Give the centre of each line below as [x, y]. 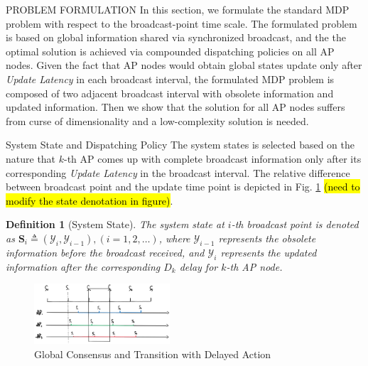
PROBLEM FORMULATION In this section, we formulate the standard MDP [178, 9]
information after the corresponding [83, 266]
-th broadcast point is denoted [295, 224]
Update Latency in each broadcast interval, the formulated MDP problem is [170, 79]
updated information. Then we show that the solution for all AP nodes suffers [175, 107]
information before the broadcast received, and [105, 252]
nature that [31, 158]
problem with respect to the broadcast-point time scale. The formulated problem [182, 23]
